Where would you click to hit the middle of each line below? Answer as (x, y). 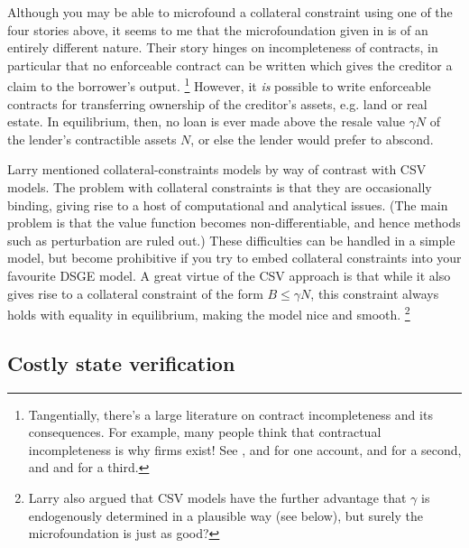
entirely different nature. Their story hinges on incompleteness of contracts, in (223, 47)
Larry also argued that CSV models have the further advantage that (217, 497)
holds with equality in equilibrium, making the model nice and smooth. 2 (209, 313)
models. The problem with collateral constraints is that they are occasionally (220, 187)
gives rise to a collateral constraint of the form (135, 293)
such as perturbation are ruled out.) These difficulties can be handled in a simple (231, 240)
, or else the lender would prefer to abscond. (312, 139)
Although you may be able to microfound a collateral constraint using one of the (230, 12)
